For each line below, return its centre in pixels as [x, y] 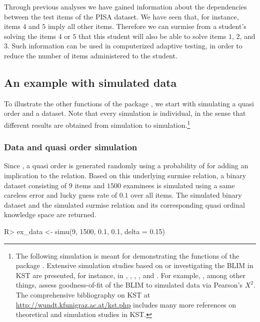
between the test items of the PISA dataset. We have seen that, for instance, [121, 16]
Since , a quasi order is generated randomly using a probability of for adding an [126, 165]
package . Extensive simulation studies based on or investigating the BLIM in [134, 265]
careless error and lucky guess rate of [61, 195]
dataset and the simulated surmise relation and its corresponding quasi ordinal [124, 204]
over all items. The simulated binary [186, 195]
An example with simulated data [90, 82]
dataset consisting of [35, 185]
